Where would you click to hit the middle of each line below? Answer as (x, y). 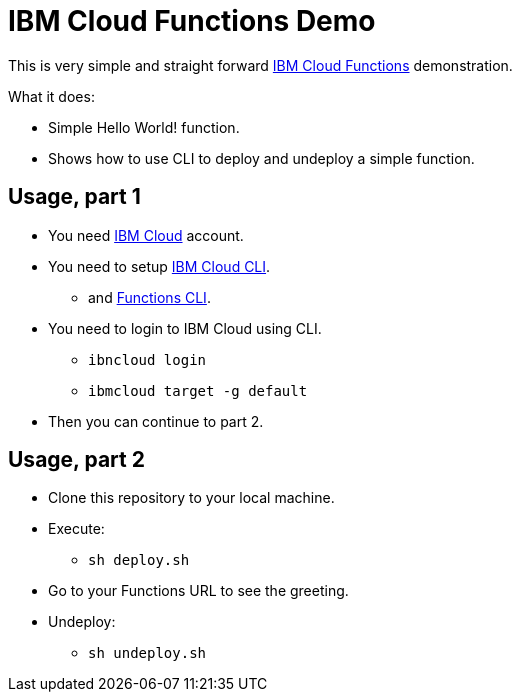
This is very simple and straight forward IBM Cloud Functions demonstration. (260, 65)
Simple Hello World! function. (144, 127)
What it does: (51, 96)
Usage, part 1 (74, 197)
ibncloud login (147, 359)
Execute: (76, 529)
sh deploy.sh (139, 560)
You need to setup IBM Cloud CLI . (159, 266)
